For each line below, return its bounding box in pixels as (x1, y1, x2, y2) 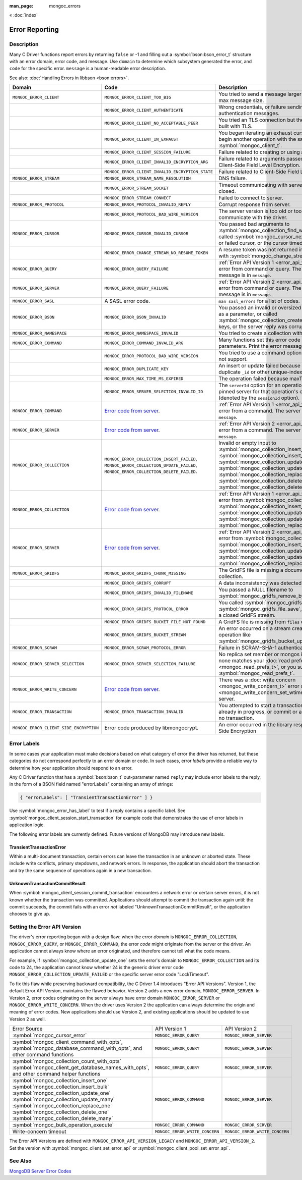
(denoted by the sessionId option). (218, 394, 299, 401)
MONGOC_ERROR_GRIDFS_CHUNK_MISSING (104, 570, 186, 576)
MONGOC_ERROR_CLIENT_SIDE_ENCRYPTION (12, 725, 99, 730)
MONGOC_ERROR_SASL (12, 298, 55, 304)
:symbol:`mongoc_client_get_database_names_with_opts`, (12, 1064, 149, 1071)
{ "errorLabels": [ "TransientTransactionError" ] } (20, 795, 153, 800)
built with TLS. (218, 123, 253, 130)
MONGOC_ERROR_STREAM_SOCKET (104, 185, 169, 191)
